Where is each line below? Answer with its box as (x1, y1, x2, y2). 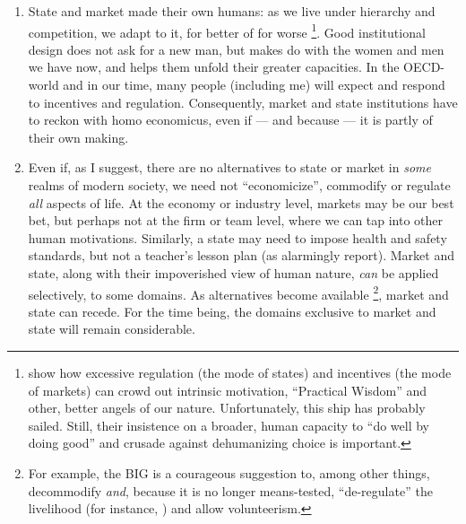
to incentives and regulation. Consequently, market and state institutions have (28, 92, 458, 111)
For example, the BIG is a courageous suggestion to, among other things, (28, 463, 430, 482)
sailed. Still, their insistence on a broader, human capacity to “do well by (28, 415, 429, 434)
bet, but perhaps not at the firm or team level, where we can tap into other (28, 211, 444, 230)
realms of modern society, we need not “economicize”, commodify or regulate (28, 176, 451, 194)
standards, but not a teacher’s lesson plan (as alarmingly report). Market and (28, 246, 454, 265)
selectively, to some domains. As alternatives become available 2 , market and (28, 282, 449, 303)
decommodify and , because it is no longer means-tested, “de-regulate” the (28, 481, 433, 500)
